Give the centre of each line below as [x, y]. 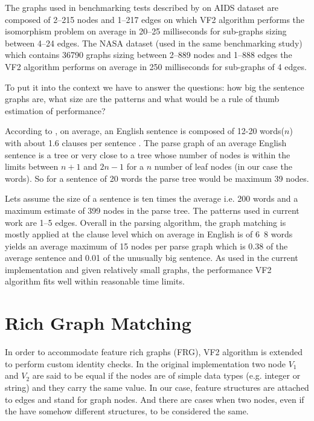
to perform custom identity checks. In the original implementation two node [145, 363]
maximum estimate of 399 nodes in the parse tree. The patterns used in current [152, 210]
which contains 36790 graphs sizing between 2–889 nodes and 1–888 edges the [149, 55]
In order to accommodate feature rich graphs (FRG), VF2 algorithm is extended [154, 352]
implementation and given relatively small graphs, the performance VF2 [138, 269]
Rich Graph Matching [98, 323]
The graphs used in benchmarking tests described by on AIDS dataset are [142, 7]
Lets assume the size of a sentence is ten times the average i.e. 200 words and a [152, 198]
